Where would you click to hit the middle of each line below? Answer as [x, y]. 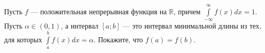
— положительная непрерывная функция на [99, 11]
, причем [187, 11]
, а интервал [80, 26]
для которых [23, 39]
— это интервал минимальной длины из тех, [192, 26]
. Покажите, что [118, 39]
